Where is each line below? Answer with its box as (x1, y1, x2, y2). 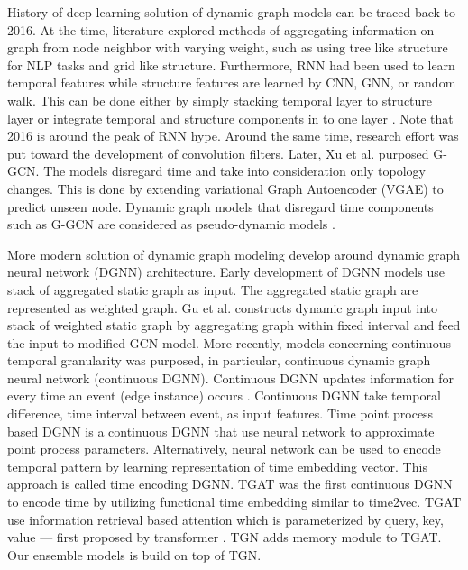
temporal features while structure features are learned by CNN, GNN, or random (7, 73, 456, 92)
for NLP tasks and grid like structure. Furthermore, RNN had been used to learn (7, 55, 455, 74)
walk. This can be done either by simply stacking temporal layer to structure (7, 90, 433, 109)
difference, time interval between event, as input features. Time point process (7, 404, 434, 423)
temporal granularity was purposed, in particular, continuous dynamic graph (7, 351, 431, 370)
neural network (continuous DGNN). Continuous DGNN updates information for (7, 368, 454, 387)
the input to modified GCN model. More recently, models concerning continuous (7, 333, 451, 352)
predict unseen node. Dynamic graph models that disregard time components (7, 197, 434, 216)
